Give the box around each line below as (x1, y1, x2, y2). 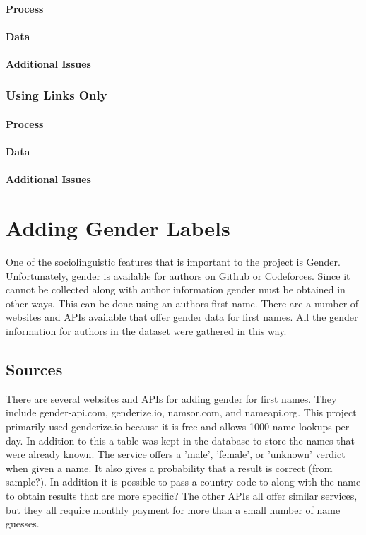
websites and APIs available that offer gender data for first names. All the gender (6, 310, 358, 324)
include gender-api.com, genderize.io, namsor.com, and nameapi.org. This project (6, 405, 357, 420)
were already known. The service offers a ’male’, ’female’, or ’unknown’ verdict (6, 447, 346, 461)
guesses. (6, 516, 40, 531)
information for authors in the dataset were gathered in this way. (6, 324, 287, 339)
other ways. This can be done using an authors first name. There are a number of (6, 295, 359, 310)
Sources (6, 358, 63, 380)
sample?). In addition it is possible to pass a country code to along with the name (6, 474, 361, 489)
